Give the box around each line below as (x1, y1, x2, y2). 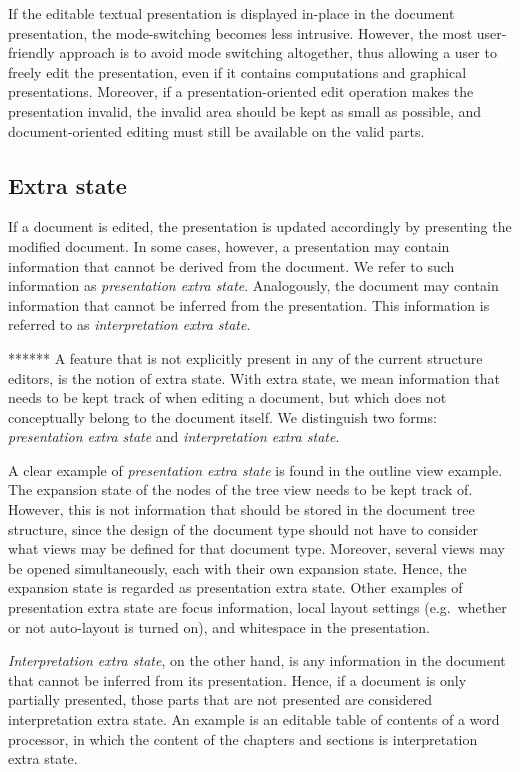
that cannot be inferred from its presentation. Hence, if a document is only (8, 669, 467, 690)
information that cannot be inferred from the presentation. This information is (8, 294, 490, 315)
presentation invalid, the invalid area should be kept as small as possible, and (8, 100, 482, 121)
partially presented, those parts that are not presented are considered (8, 689, 433, 710)
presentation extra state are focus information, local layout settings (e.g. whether (8, 597, 507, 618)
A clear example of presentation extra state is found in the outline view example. (8, 459, 503, 480)
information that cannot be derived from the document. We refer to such (8, 255, 455, 276)
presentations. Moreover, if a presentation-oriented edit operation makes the (8, 81, 474, 102)
